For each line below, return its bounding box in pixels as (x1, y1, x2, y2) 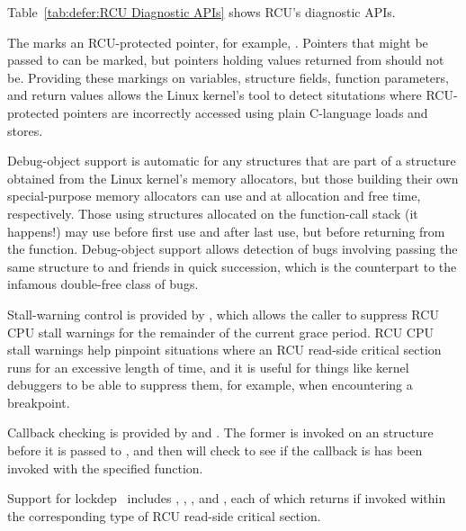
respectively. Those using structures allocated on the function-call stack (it (7, 203, 418, 222)
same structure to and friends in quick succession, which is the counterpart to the (7, 256, 457, 275)
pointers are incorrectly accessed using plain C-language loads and (63, 103, 428, 121)
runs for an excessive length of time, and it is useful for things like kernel (7, 357, 409, 376)
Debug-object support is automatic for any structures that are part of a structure (7, 151, 456, 170)
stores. (7, 121, 43, 139)
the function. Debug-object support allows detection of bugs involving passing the (7, 239, 458, 258)
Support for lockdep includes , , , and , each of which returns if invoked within (7, 489, 446, 508)
